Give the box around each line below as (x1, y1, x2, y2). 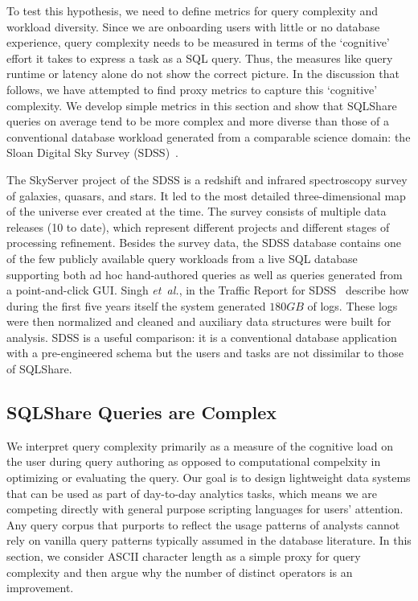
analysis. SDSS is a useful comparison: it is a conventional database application (6, 328, 397, 345)
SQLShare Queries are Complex (6, 400, 277, 425)
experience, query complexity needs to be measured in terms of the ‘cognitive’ (6, 34, 390, 51)
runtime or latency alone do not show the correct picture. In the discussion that (6, 65, 400, 82)
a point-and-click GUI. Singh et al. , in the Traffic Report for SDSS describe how (6, 282, 409, 298)
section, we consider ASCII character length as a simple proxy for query (6, 548, 361, 565)
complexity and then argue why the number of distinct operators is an (6, 563, 353, 580)
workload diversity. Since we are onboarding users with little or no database (6, 18, 380, 35)
